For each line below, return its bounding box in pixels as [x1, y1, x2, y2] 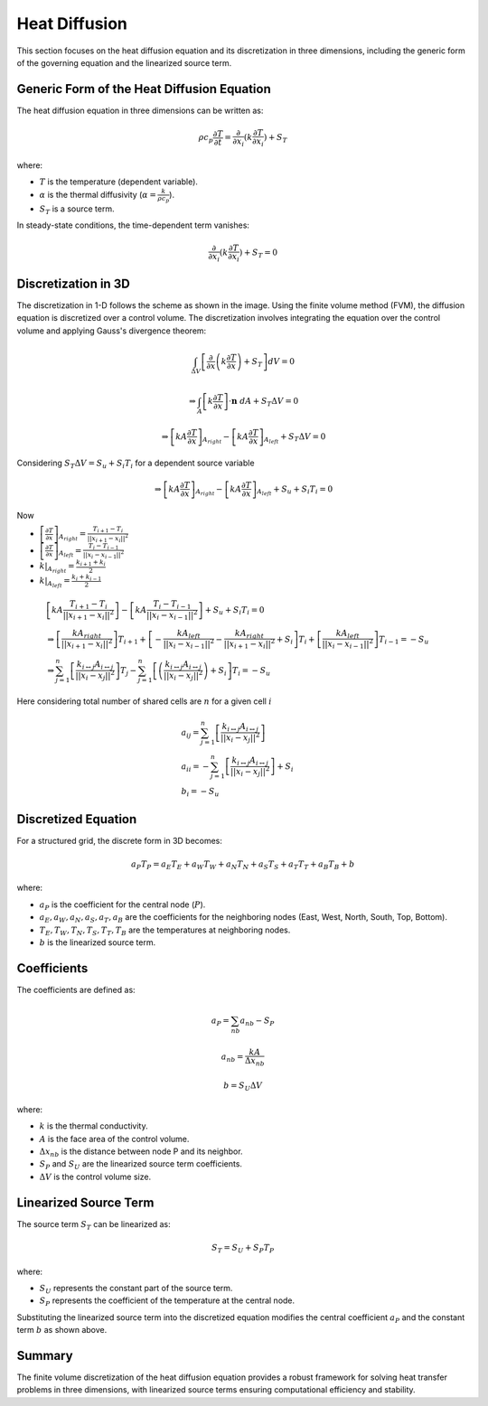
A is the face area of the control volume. [39, 1133, 190, 1144]
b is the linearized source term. [39, 937, 156, 948]
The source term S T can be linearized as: [16, 1218, 171, 1232]
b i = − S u [181, 786, 220, 799]
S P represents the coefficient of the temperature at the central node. [39, 1295, 296, 1308]
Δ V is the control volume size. [39, 1171, 152, 1182]
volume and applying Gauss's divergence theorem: [16, 325, 207, 336]
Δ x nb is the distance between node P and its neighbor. [39, 1146, 243, 1158]
